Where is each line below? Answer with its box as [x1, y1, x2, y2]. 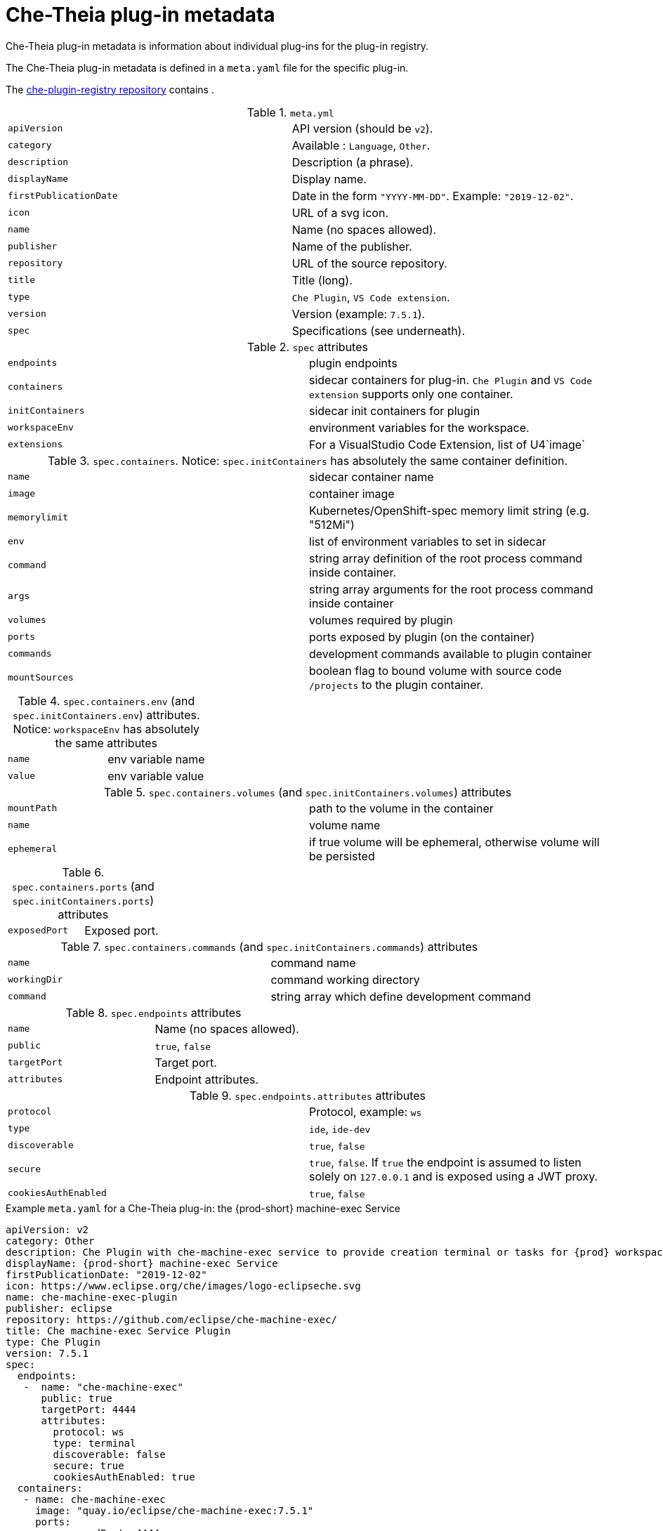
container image [309, 486, 395, 501]
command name [270, 955, 356, 970]
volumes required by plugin [309, 612, 453, 627]
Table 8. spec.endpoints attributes [65, 1005, 242, 1020]
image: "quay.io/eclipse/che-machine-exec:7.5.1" [35, 1504, 314, 1516]
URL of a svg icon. [291, 205, 389, 220]
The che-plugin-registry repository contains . [6, 83, 214, 96]
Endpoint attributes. [155, 1072, 259, 1086]
